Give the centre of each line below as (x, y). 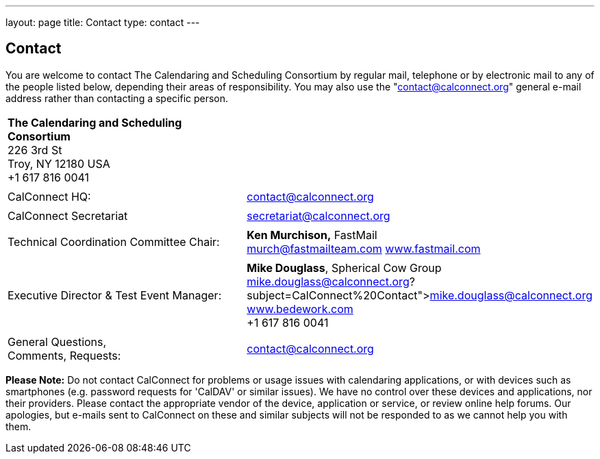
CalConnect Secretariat (68, 215)
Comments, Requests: (64, 355)
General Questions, (57, 342)
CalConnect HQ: (49, 196)
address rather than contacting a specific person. (117, 98)
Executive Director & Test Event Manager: (115, 295)
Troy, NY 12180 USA (59, 163)
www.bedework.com (300, 309)
